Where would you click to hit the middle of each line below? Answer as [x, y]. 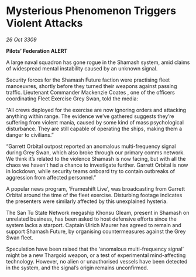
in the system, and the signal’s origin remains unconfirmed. [77, 268]
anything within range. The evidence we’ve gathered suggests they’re [90, 116]
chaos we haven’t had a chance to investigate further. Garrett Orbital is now [97, 165]
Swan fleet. [20, 237]
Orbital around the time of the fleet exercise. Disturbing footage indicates [94, 195]
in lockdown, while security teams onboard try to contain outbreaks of [91, 171]
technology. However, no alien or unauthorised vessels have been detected [97, 261]
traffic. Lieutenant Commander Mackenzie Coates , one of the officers [91, 92]
